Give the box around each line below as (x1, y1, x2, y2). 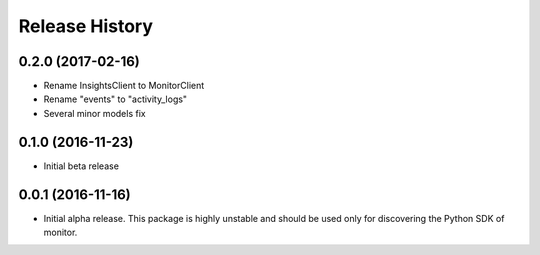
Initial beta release (43, 160, 120, 172)
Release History (18, 15, 154, 37)
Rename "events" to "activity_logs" (43, 93, 188, 105)
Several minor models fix (43, 107, 146, 119)
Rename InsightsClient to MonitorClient (43, 80, 205, 92)
